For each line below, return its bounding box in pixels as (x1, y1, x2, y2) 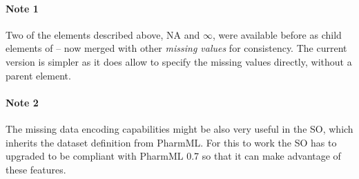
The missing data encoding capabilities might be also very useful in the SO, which (6, 121, 353, 135)
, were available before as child (213, 27, 342, 41)
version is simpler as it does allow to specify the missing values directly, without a (6, 54, 352, 68)
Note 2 (6, 95, 39, 109)
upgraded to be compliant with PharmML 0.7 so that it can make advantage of (6, 149, 341, 163)
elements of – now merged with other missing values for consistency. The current (6, 41, 347, 55)
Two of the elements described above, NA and (6, 27, 200, 41)
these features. (6, 162, 66, 176)
